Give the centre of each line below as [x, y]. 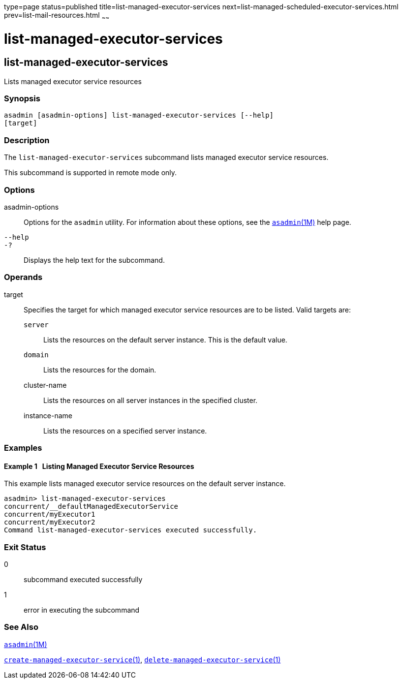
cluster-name [45, 385]
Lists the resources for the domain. [100, 370]
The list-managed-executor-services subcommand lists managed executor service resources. [166, 157]
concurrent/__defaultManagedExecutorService [91, 507]
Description [27, 140]
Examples [23, 448]
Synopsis [22, 99]
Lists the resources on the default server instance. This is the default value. [165, 340]
